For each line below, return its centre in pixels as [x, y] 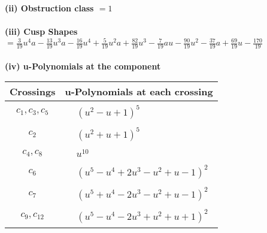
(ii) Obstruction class [49, 8]
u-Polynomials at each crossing [139, 92]
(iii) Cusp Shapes [41, 31]
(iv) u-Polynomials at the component [83, 66]
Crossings [33, 92]
